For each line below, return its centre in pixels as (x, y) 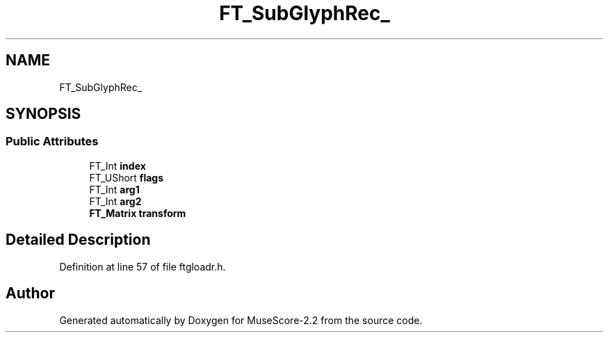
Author (30, 293)
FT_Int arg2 (115, 201)
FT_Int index (117, 166)
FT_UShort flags (126, 177)
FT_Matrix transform (138, 213)
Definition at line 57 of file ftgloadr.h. (143, 266)
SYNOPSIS (43, 114)
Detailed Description (78, 240)
